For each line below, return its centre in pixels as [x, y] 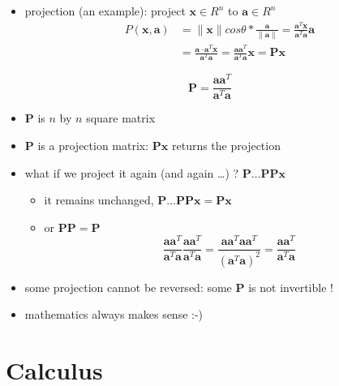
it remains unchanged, [99, 200]
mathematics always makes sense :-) [114, 314]
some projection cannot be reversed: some [128, 287]
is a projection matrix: [93, 145]
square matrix [121, 118]
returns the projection [226, 145]
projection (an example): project [105, 11]
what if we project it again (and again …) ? [132, 172]
